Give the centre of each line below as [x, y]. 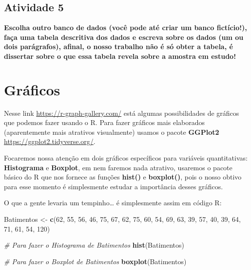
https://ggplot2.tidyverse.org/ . [50, 141]
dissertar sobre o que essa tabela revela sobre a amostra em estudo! [120, 56]
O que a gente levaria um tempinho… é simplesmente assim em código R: [113, 203]
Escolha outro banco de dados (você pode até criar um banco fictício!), [125, 27]
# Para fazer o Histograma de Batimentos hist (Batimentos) [94, 245]
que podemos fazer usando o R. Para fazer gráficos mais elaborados [105, 122]
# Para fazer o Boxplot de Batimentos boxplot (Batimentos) [95, 261]
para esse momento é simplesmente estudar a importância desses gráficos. [114, 186]
